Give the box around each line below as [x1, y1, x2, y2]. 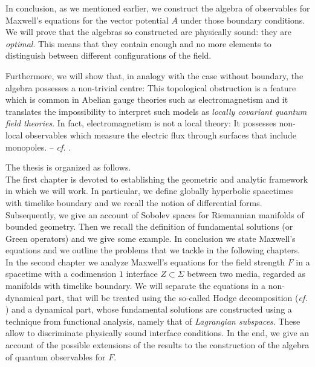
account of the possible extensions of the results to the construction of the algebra [5, 339, 310, 351]
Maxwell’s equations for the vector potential [5, 13, 169, 26]
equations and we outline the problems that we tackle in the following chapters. [5, 244, 300, 256]
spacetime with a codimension [5, 267, 117, 280]
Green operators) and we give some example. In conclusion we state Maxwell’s [5, 232, 296, 244]
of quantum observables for [5, 350, 106, 363]
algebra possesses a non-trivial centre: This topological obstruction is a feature [5, 81, 296, 94]
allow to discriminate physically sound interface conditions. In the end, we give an [5, 326, 310, 339]
